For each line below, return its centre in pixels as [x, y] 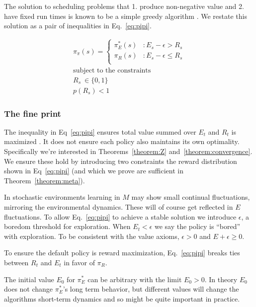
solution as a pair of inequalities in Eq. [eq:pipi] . [78, 26]
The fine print [33, 113]
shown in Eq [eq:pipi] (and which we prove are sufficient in [94, 171]
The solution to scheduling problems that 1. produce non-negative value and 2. [124, 6]
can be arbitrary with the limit [135, 279]
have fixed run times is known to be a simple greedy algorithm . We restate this [126, 16]
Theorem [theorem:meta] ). [44, 180]
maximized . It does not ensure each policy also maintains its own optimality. [122, 141]
